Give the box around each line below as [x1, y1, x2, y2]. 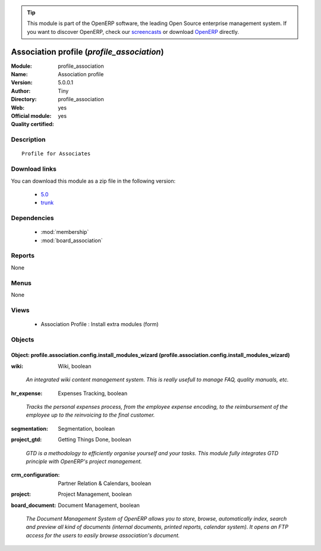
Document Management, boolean [58, 502, 140, 509]
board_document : [11, 502, 56, 509]
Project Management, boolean [58, 491, 132, 498]
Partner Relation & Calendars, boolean [58, 480, 152, 487]
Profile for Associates [21, 151, 91, 157]
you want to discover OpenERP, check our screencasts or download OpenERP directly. [27, 28, 240, 35]
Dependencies [11, 214, 55, 223]
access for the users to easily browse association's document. [26, 531, 180, 539]
